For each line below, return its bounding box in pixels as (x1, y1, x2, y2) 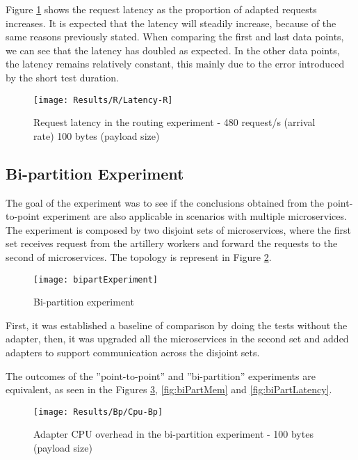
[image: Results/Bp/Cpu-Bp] (33, 406, 163, 417)
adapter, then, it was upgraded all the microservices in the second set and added (6, 331, 349, 346)
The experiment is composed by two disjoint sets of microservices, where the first (6, 222, 351, 237)
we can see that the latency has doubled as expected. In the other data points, (6, 42, 340, 57)
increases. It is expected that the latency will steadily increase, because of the (6, 15, 336, 30)
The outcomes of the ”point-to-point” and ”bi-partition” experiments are (6, 368, 316, 383)
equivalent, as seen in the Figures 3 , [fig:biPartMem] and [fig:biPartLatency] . (6, 382, 332, 397)
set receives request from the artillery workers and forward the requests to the (6, 236, 338, 251)
